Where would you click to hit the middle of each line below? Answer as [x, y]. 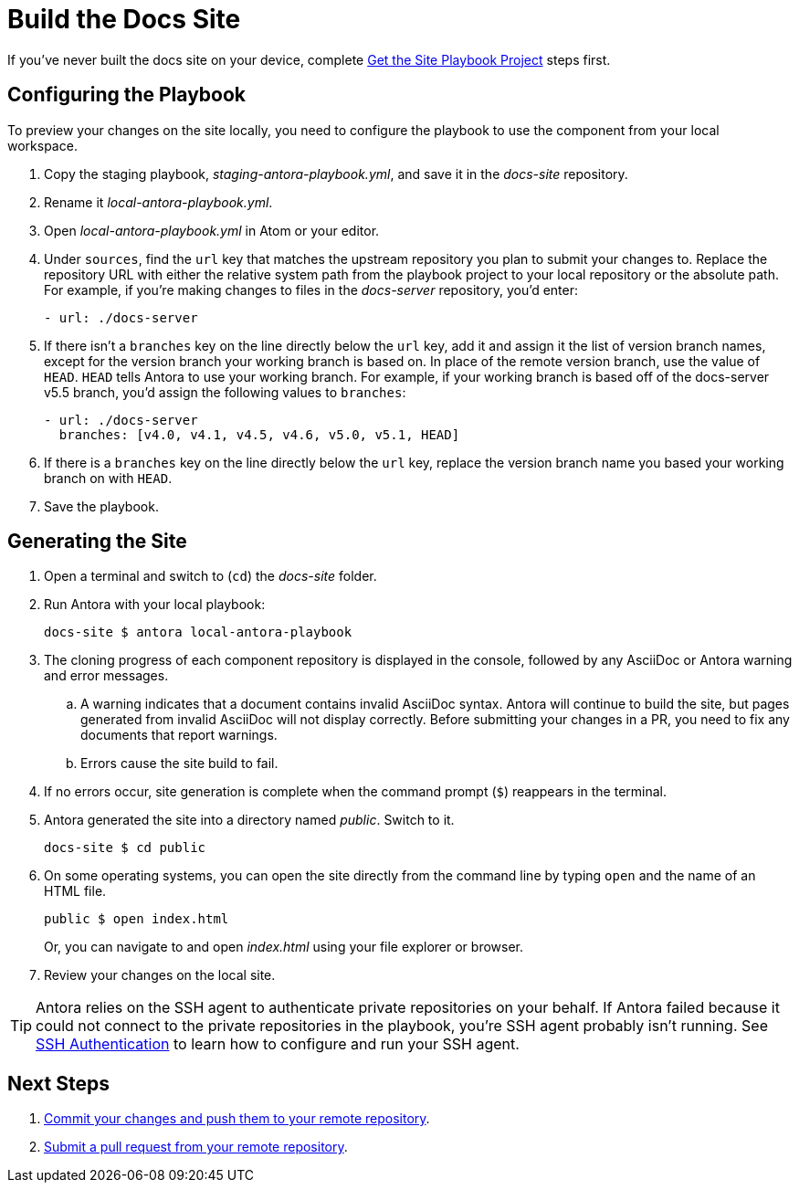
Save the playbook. [101, 506]
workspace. [42, 145]
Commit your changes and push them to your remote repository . [237, 1119]
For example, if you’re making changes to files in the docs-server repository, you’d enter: [311, 290]
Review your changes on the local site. [160, 975]
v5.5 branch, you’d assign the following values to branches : [225, 392]
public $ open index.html [137, 919]
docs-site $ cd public [125, 848]
